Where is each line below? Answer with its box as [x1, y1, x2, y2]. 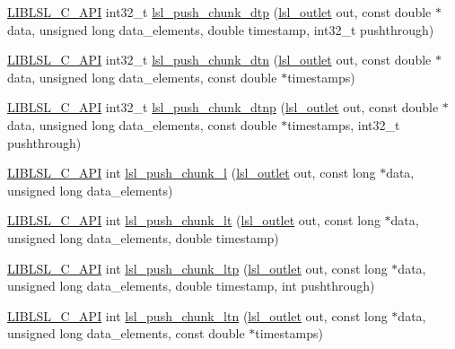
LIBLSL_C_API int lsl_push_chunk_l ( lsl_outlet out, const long [7, 163, 376, 182]
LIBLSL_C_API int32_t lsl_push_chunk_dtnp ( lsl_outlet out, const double [7, 98, 439, 117]
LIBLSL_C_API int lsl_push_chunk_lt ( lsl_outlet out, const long [7, 211, 381, 230]
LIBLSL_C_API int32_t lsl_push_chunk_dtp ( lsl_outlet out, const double [7, 3, 432, 21]
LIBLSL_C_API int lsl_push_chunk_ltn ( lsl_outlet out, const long [7, 306, 388, 325]
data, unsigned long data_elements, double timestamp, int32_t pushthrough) [7, 20, 434, 39]
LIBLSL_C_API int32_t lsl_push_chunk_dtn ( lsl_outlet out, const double [7, 50, 432, 69]
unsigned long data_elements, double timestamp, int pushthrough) [7, 276, 375, 295]
